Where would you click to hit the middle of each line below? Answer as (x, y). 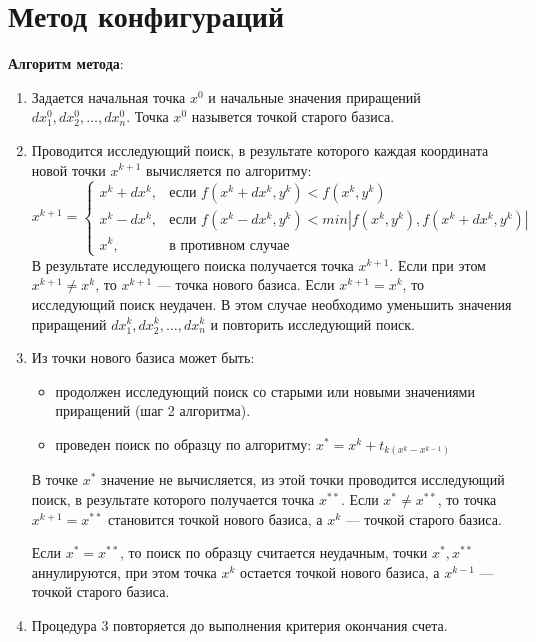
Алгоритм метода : (66, 63)
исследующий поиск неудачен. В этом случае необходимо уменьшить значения (271, 303)
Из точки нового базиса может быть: (143, 357)
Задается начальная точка (108, 96)
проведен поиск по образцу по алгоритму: (183, 443)
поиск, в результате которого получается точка (173, 499)
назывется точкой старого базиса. (293, 116)
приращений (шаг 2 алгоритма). (153, 410)
